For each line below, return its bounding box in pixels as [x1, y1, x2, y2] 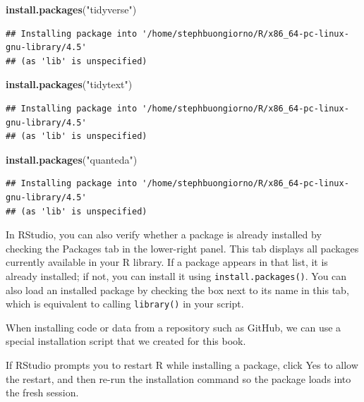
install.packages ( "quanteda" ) [6, 152, 138, 166]
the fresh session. [6, 385, 79, 400]
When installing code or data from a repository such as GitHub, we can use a [6, 319, 341, 334]
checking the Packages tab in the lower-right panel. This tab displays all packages [6, 240, 359, 255]
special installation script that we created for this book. [6, 334, 246, 348]
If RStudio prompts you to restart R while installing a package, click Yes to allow [6, 358, 358, 372]
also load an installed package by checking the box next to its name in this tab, [6, 282, 349, 297]
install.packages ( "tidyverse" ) [6, 2, 137, 16]
